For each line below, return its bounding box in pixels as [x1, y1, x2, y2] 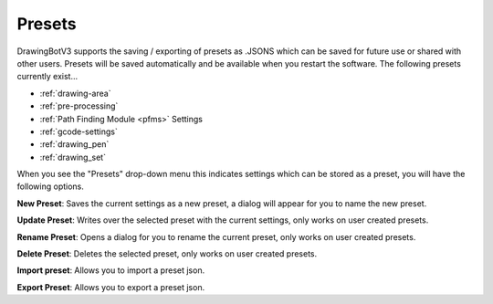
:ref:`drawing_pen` [39, 139, 110, 150]
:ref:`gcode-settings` [39, 126, 118, 137]
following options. [16, 181, 84, 192]
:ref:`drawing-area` [39, 88, 111, 99]
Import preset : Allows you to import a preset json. [16, 265, 205, 276]
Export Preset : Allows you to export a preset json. [16, 281, 205, 292]
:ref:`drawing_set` [39, 152, 107, 162]
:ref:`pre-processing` [39, 100, 119, 111]
